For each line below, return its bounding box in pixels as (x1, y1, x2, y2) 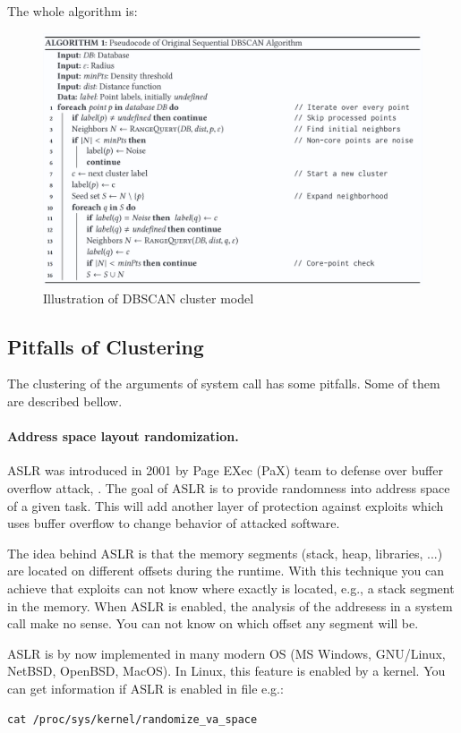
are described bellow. (7, 391, 123, 410)
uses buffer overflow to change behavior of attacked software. (7, 514, 340, 533)
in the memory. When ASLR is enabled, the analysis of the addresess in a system (7, 596, 453, 615)
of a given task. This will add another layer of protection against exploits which (7, 496, 444, 515)
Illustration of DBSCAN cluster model (43, 288, 254, 307)
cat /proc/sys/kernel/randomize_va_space (7, 713, 258, 727)
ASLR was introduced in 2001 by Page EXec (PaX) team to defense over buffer (7, 461, 443, 480)
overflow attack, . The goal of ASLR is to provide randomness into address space (7, 478, 450, 497)
